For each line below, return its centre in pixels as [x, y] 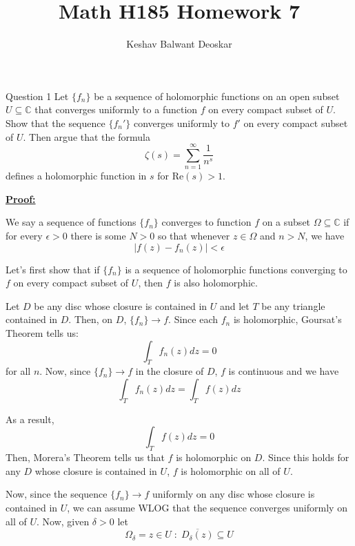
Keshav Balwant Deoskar [179, 44]
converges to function [206, 222]
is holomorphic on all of [231, 470]
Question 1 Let [37, 96]
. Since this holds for [306, 457]
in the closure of [170, 371]
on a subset [286, 222]
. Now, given [63, 521]
